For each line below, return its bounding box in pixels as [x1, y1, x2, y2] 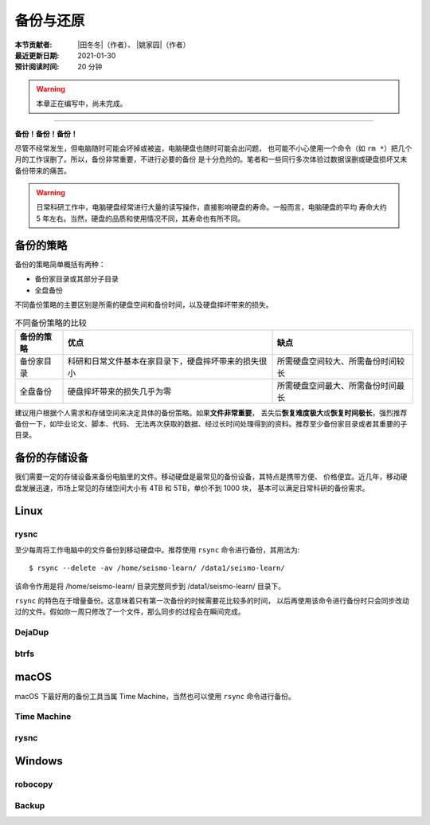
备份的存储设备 [14, 451, 88, 465]
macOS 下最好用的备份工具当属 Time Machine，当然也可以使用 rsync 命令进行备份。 [14, 691, 296, 701]
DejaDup [14, 627, 49, 638]
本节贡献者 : [14, 40, 53, 49]
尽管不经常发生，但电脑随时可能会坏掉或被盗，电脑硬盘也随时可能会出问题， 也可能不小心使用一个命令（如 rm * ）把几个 [14, 143, 412, 153]
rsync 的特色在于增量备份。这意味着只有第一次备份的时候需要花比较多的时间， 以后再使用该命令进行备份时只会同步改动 [14, 596, 410, 606]
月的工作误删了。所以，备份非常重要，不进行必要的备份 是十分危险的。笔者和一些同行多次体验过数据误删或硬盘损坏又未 [14, 155, 408, 164]
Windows [14, 754, 63, 768]
